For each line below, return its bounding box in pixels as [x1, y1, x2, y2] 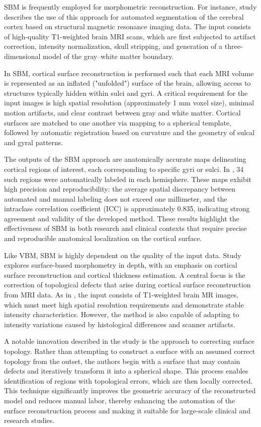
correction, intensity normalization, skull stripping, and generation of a [4, 41, 223, 51]
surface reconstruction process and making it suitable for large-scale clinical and [4, 405, 250, 415]
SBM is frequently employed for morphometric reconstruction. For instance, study [4, 2, 257, 12]
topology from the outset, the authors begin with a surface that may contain [4, 355, 240, 366]
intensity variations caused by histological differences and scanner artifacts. [4, 319, 235, 329]
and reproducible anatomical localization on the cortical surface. [4, 233, 202, 243]
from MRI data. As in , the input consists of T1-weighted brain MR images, [4, 289, 238, 300]
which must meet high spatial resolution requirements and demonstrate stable [4, 299, 244, 310]
